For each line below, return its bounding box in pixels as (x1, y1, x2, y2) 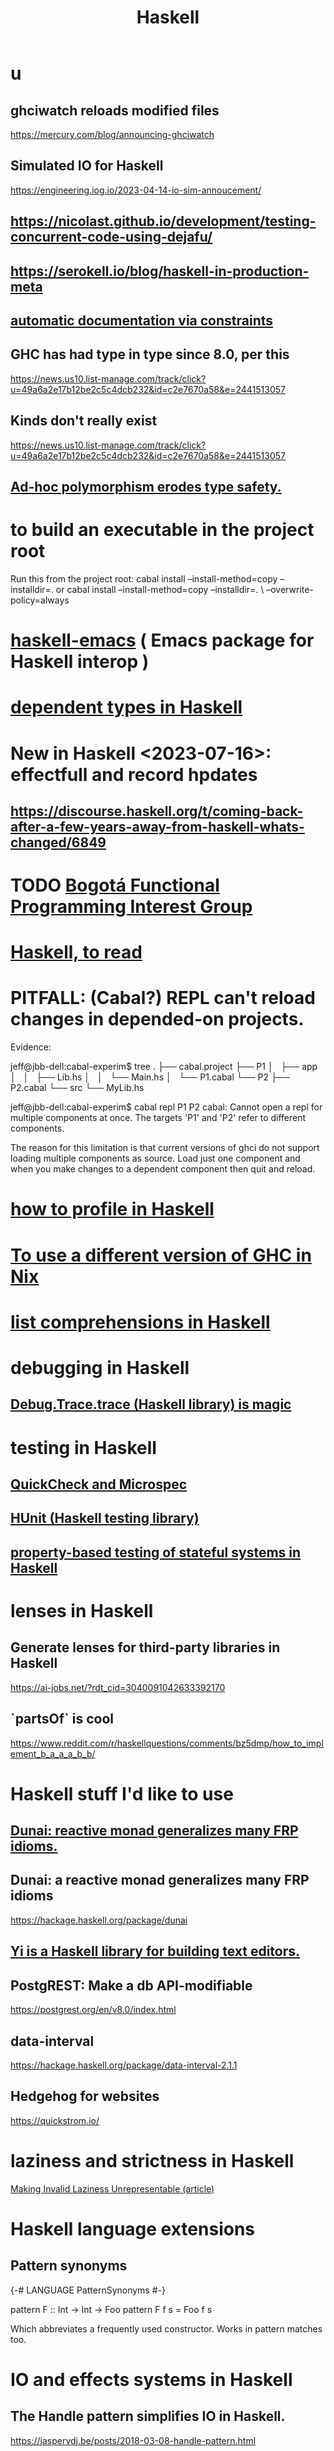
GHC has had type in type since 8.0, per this (10, 346, 290, 363)
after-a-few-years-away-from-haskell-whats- (10, 818, 305, 835)
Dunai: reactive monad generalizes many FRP (10, 1822, 299, 1840)
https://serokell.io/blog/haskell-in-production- (10, 262, 310, 280)
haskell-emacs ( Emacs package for (10, 629, 315, 652)
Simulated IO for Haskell (10, 157, 164, 175)
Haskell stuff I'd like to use (10, 1782, 234, 1805)
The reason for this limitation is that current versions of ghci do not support (10, 1142, 320, 1154)
